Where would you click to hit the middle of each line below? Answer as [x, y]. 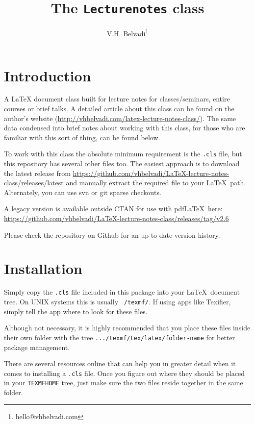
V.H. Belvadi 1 [127, 33]
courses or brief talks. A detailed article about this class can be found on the [119, 109]
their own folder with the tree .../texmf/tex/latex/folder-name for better [120, 337]
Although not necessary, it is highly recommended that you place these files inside [127, 328]
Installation [43, 268]
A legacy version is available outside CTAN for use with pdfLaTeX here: [113, 209]
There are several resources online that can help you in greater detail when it [120, 363]
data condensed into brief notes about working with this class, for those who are [125, 128]
